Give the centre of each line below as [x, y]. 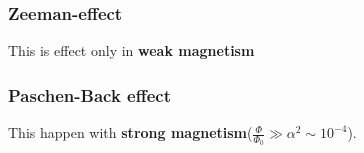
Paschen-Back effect [89, 94]
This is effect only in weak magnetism [131, 50]
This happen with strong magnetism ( [130, 132]
